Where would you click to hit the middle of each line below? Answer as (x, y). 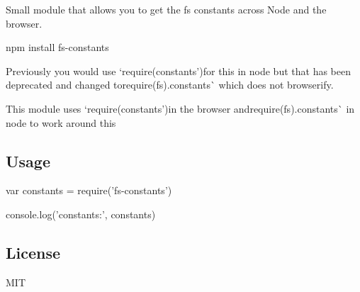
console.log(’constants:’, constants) (81, 214)
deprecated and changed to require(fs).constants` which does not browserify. (170, 85)
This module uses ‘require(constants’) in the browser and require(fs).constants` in (180, 108)
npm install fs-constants (57, 47)
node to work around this (61, 122)
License (33, 252)
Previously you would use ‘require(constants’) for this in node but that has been (178, 71)
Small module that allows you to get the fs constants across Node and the (166, 9)
